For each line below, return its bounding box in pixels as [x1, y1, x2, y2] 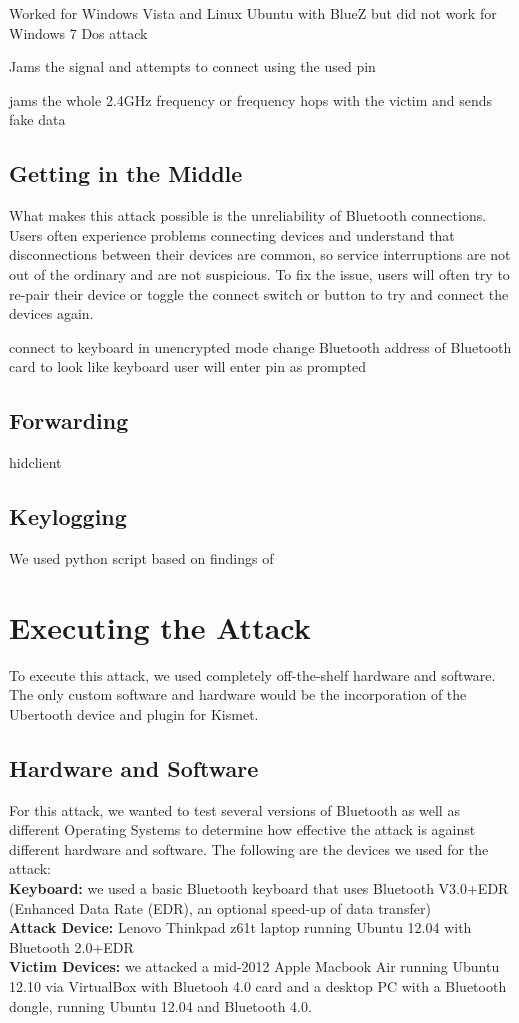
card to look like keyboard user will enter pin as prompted [9, 356, 366, 377]
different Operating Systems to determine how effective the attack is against [9, 819, 476, 840]
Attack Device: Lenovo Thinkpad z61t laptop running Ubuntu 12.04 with [9, 917, 472, 938]
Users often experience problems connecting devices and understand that [9, 224, 455, 245]
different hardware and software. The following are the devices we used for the [9, 838, 489, 859]
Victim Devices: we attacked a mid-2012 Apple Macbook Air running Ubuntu [9, 956, 500, 977]
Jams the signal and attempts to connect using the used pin [9, 56, 376, 77]
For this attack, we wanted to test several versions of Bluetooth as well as [9, 799, 460, 820]
